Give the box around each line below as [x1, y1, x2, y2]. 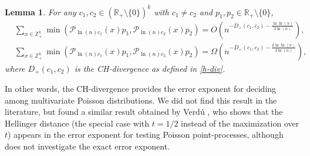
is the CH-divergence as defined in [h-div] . [74, 62, 225, 74]
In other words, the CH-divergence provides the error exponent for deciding [5, 82, 277, 95]
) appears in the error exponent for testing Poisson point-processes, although [8, 128, 284, 141]
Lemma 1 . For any [5, 5, 76, 18]
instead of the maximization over [181, 117, 299, 129]
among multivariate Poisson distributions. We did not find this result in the [5, 94, 277, 106]
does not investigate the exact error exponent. [5, 140, 170, 152]
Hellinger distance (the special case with [5, 117, 150, 129]
